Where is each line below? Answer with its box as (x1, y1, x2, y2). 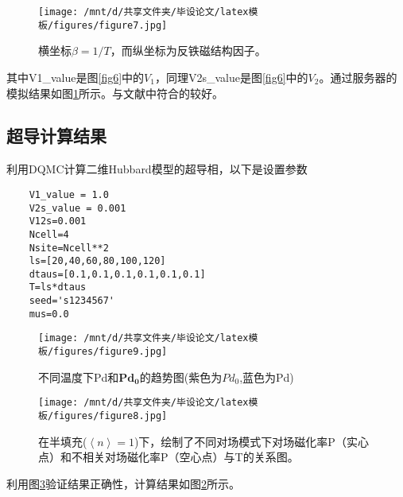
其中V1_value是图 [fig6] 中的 (6, 68, 145, 85)
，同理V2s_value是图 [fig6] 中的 (154, 68, 308, 85)
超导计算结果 (6, 123, 107, 148)
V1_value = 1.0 (29, 188, 109, 200)
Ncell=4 (29, 228, 69, 240)
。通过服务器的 (319, 68, 397, 85)
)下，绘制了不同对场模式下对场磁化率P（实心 (134, 433, 369, 449)
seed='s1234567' (29, 295, 115, 307)
